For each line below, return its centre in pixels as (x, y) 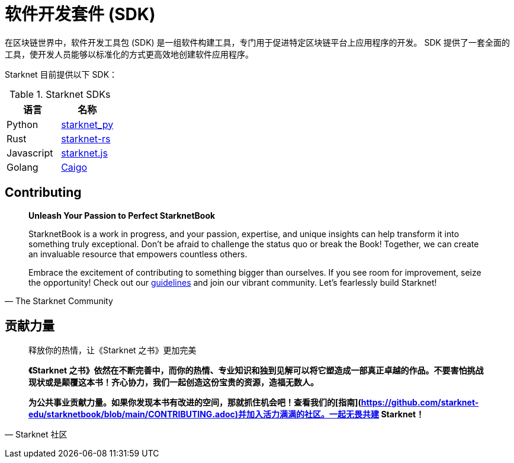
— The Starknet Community (59, 301)
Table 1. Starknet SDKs (60, 94)
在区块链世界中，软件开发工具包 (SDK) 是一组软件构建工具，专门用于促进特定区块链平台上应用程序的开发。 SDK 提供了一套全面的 (257, 42)
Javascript (30, 153)
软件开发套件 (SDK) (80, 14)
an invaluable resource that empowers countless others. (138, 254)
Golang (23, 167)
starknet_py (87, 124)
